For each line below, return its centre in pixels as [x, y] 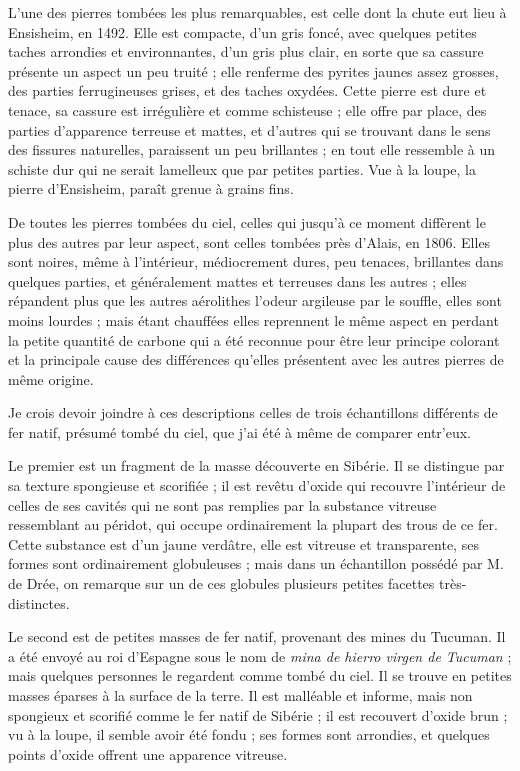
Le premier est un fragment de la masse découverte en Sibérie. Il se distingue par [256, 465]
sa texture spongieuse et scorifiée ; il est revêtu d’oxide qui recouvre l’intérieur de [257, 485]
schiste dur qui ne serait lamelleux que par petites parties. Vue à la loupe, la [242, 168]
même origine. [51, 378]
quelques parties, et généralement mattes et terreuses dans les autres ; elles [237, 280]
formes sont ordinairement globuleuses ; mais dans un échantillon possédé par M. [256, 563]
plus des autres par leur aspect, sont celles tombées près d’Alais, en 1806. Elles [249, 241]
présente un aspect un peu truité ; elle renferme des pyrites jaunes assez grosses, [253, 70]
